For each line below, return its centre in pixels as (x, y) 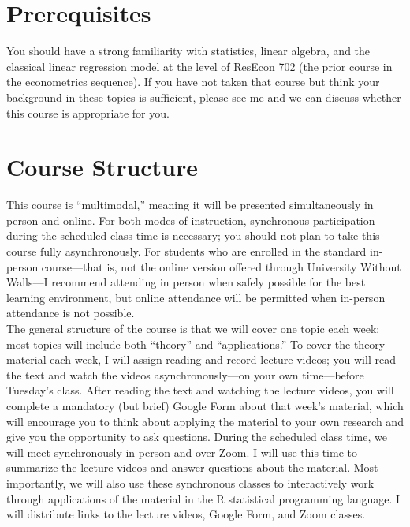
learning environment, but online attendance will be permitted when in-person (196, 297)
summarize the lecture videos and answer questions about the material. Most (192, 467)
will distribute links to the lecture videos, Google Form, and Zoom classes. (186, 514)
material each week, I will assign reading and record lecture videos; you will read (201, 359)
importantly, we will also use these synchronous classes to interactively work (190, 482)
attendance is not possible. (71, 313)
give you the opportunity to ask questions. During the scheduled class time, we (197, 437)
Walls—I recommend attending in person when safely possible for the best (186, 282)
